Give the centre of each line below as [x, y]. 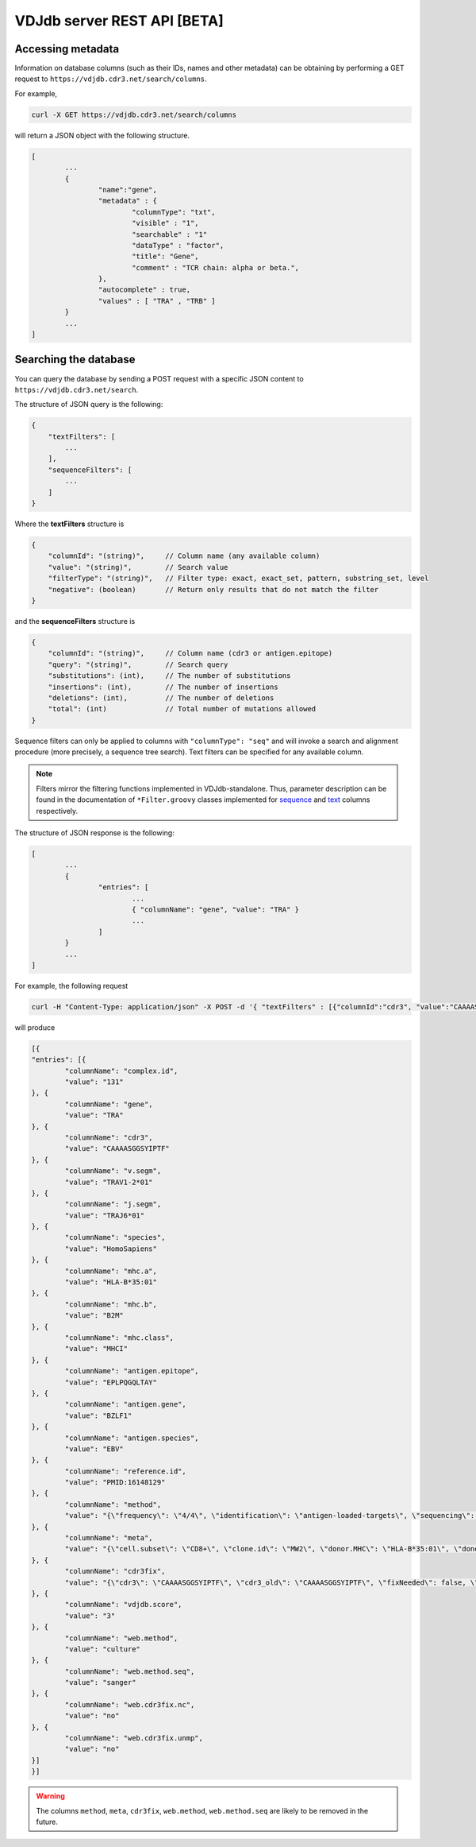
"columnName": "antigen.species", [132, 1438]
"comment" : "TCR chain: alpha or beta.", [215, 267]
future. [47, 1822]
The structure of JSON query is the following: [89, 405]
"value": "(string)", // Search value [138, 567]
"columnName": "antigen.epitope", [132, 1371]
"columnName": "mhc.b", [111, 1304]
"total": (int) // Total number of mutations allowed [182, 709]
